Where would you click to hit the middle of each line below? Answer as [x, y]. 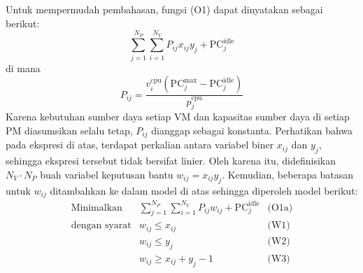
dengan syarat [101, 226]
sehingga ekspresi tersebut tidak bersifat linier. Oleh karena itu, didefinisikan [171, 161]
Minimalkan [97, 208]
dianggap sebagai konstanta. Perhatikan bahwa [252, 131]
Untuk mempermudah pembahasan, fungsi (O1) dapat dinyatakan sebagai [164, 9]
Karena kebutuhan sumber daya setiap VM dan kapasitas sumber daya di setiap [178, 117]
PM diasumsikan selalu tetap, [69, 131]
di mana [23, 68]
